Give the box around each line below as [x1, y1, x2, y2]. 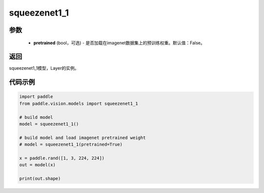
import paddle [19, 94, 53, 99]
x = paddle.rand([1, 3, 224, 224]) [19, 155, 105, 161]
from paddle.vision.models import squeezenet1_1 [19, 100, 138, 106]
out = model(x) [19, 162, 56, 168]
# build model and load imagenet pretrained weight [19, 135, 146, 140]
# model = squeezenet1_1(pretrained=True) [19, 142, 123, 147]
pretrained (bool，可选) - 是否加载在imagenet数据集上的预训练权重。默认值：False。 [33, 39, 205, 46]
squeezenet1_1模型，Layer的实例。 [9, 65, 79, 71]
